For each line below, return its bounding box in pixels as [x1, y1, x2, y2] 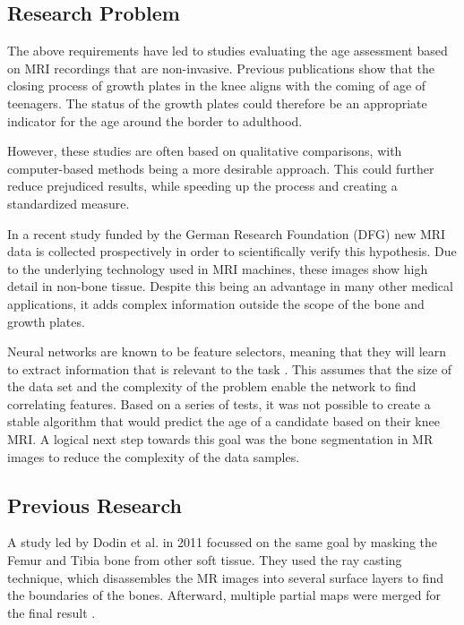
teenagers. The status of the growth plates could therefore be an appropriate [7, 93, 427, 112]
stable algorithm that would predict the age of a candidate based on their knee [7, 412, 440, 431]
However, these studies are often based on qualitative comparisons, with [7, 141, 402, 160]
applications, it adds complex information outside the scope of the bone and [7, 294, 425, 312]
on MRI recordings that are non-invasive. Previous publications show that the [7, 58, 434, 77]
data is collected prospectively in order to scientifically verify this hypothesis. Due [7, 242, 457, 261]
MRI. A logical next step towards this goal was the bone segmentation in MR [7, 430, 434, 449]
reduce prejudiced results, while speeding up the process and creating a [7, 176, 398, 195]
